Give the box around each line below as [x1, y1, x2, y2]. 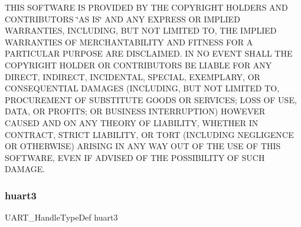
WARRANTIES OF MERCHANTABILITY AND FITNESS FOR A [5, 35, 253, 48]
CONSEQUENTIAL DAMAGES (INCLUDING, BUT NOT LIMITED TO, [5, 82, 280, 94]
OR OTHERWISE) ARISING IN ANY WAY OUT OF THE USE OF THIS [5, 140, 281, 152]
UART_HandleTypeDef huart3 [5, 211, 118, 223]
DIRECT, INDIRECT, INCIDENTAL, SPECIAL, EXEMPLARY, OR [5, 70, 260, 83]
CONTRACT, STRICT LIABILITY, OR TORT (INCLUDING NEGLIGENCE [5, 128, 294, 140]
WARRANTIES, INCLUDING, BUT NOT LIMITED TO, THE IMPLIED [5, 24, 277, 37]
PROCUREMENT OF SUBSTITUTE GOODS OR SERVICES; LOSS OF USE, [5, 93, 297, 106]
